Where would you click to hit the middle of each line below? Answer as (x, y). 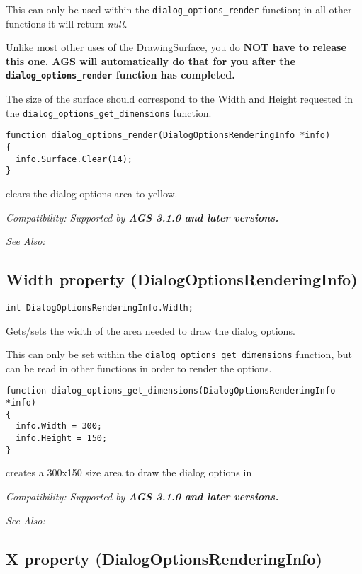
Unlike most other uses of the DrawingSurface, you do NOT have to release (176, 47)
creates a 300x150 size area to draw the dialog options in (129, 472)
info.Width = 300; (59, 426)
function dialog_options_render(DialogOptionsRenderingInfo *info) (168, 136)
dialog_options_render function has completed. (120, 75)
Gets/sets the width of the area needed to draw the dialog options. (151, 330)
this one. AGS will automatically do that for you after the (151, 61)
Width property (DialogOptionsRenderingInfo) (182, 279)
